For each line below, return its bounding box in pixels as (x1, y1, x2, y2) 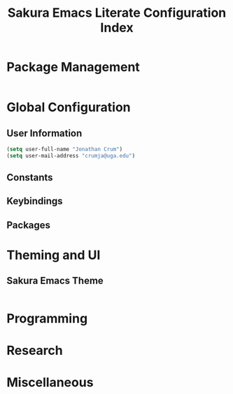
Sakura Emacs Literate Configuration (7, 5, 227, 21)
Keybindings (6, 195, 64, 207)
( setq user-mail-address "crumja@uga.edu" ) (6, 152, 136, 159)
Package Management (6, 59, 141, 75)
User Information (6, 127, 83, 139)
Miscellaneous (6, 374, 94, 391)
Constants (6, 171, 53, 183)
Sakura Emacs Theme (6, 275, 104, 287)
